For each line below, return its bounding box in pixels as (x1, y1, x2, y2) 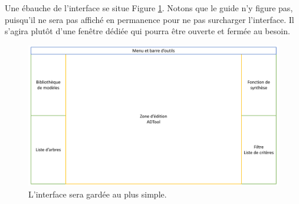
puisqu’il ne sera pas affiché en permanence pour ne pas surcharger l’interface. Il (5, 13, 294, 25)
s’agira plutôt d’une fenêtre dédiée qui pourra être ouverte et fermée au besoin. (5, 25, 290, 37)
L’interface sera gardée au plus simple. (28, 187, 167, 200)
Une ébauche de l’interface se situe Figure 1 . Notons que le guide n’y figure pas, (5, 2, 293, 14)
